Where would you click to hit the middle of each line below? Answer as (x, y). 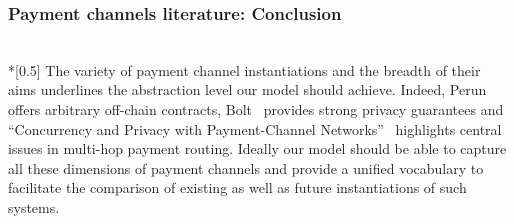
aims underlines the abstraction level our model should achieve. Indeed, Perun (247, 89)
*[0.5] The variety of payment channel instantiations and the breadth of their (244, 69)
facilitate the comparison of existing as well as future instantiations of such (237, 187)
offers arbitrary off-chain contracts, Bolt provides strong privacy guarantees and (256, 109)
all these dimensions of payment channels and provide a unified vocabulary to (246, 167)
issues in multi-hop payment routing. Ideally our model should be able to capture (257, 148)
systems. (34, 206)
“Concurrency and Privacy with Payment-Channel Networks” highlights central (255, 128)
